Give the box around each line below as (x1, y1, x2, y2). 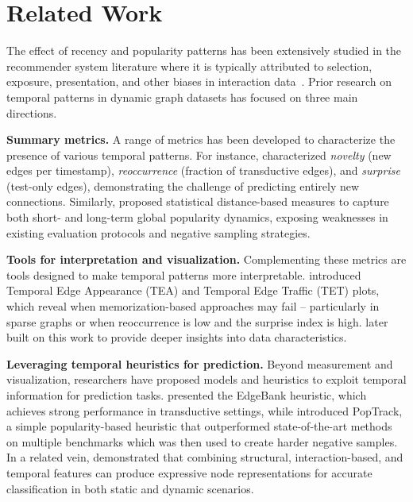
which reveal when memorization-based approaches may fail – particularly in (6, 298, 380, 315)
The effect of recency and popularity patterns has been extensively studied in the (6, 42, 402, 59)
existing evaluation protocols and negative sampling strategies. (6, 224, 311, 241)
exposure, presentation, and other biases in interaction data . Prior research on (6, 73, 392, 90)
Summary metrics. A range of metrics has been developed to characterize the (6, 131, 396, 148)
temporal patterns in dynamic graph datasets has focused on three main (6, 88, 358, 105)
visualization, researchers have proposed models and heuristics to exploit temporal (6, 371, 407, 388)
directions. (6, 104, 57, 121)
